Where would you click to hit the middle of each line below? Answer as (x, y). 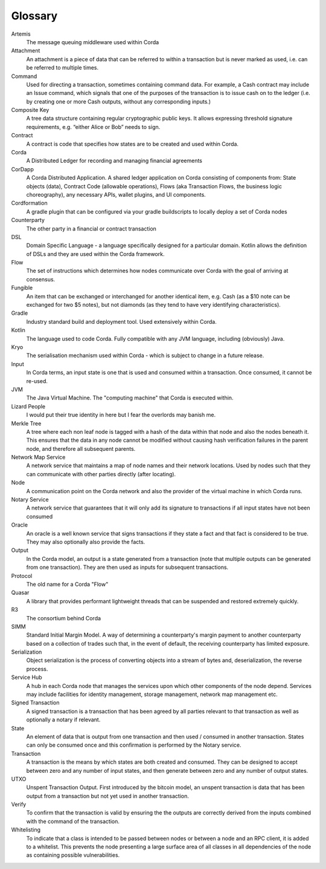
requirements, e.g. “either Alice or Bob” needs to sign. (93, 126)
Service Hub (27, 677)
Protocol (22, 576)
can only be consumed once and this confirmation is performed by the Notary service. (134, 745)
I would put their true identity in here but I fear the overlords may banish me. (121, 415)
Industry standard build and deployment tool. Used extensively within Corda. (121, 321)
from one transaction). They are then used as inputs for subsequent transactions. (127, 567)
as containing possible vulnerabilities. (73, 855)
